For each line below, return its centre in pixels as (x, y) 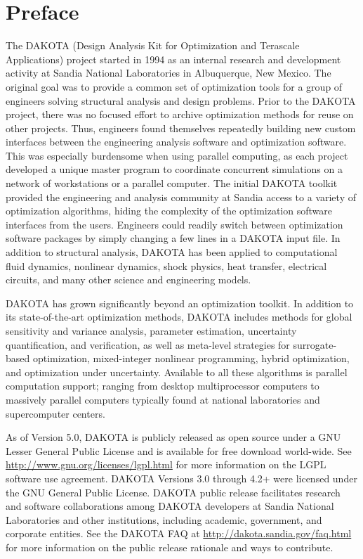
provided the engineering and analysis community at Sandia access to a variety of (181, 197)
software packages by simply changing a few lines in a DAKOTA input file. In (173, 238)
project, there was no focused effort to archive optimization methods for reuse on (180, 114)
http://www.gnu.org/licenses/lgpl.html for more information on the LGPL (166, 464)
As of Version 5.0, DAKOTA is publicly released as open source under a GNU (173, 437)
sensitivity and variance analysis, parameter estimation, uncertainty (151, 330)
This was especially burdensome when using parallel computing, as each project (177, 155)
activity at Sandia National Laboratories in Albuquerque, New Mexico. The (169, 73)
